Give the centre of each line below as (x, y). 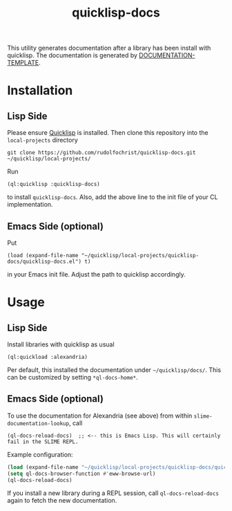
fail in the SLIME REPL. (43, 442)
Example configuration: (40, 454)
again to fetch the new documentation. (62, 501)
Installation (40, 91)
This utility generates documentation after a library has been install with (109, 48)
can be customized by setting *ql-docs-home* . (72, 377)
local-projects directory (42, 140)
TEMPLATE (23, 63)
